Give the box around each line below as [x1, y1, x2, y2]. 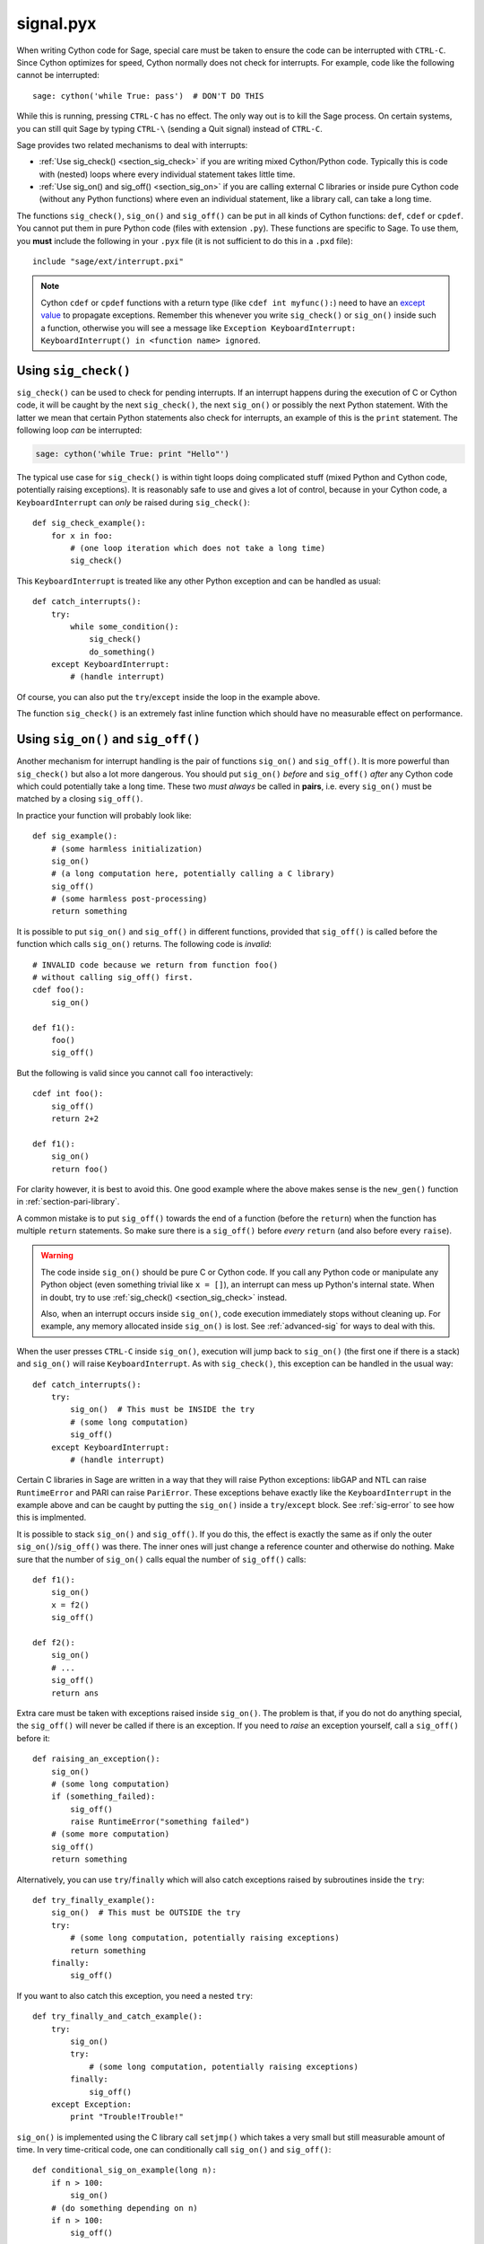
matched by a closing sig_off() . [16, 793, 143, 804]
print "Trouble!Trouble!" [70, 2112, 184, 2122]
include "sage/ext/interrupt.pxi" [32, 257, 184, 267]
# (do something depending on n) [50, 2203, 199, 2213]
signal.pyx [16, 13, 97, 33]
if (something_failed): [50, 1792, 156, 1801]
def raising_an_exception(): [32, 1754, 160, 1764]
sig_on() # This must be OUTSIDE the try [50, 1907, 241, 1918]
